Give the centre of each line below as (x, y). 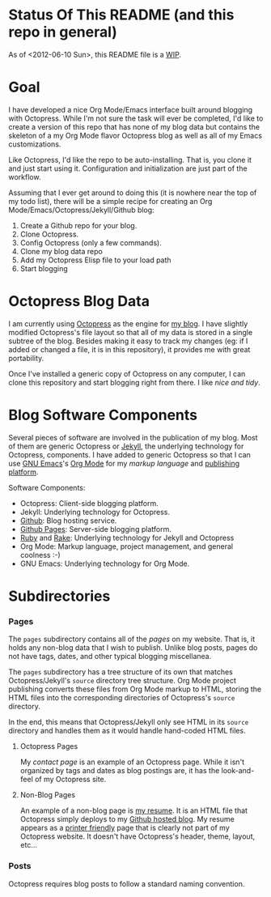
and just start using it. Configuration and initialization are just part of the (128, 168)
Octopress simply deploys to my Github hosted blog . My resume (127, 819)
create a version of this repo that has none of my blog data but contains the (134, 126)
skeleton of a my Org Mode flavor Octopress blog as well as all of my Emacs (135, 135)
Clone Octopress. (49, 234)
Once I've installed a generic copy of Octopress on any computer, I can (127, 373)
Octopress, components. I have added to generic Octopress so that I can (129, 454)
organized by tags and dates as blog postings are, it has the (120, 771)
